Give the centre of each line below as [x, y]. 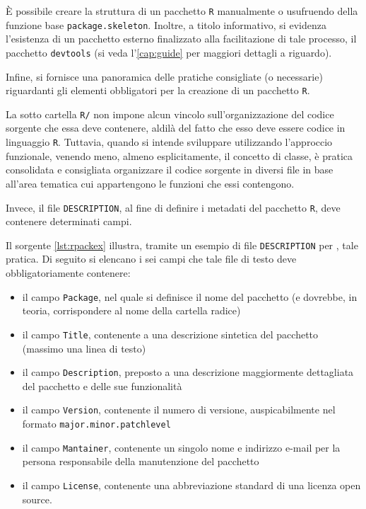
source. [37, 499]
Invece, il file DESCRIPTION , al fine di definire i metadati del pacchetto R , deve [173, 207]
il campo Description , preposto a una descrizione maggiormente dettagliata [188, 372]
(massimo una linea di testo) [84, 348]
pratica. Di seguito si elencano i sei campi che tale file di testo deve [151, 259]
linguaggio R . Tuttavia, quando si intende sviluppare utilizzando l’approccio [169, 142]
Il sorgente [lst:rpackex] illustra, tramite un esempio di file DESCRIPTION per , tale [182, 245]
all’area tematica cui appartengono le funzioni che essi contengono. [150, 183]
